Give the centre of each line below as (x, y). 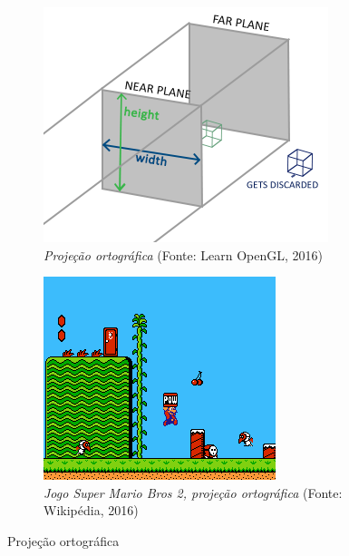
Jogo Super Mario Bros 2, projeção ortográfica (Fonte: (193, 492)
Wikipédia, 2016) (91, 510)
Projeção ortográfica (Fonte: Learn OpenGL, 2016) (184, 254)
